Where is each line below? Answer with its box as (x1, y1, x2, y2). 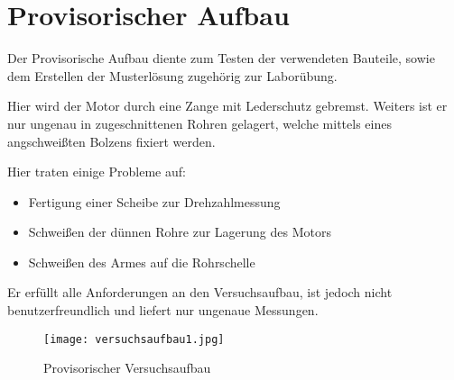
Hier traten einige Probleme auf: (7, 162, 186, 181)
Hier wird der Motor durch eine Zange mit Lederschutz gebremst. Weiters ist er (7, 96, 448, 115)
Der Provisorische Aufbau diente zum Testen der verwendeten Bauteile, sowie (7, 49, 435, 68)
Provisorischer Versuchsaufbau (43, 358, 211, 377)
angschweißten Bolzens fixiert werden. (7, 131, 216, 150)
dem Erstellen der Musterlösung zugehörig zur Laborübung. (7, 66, 338, 85)
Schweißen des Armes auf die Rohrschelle (28, 252, 255, 271)
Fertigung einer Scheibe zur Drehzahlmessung (28, 192, 281, 211)
